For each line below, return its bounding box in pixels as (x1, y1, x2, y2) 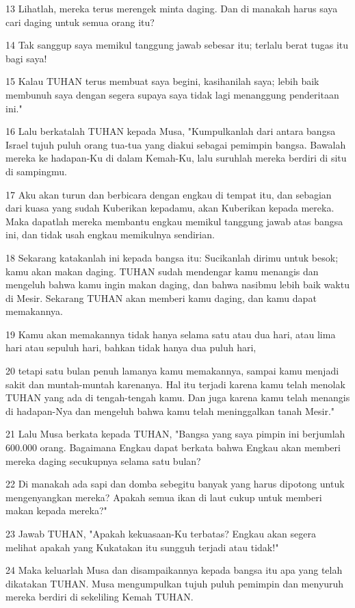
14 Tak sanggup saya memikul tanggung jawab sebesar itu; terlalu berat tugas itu (5, 38, 349, 52)
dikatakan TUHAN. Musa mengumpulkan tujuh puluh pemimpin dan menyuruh (5, 576, 344, 590)
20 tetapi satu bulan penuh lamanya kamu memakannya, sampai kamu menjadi (5, 364, 339, 378)
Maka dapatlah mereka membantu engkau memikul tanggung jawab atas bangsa (5, 214, 343, 228)
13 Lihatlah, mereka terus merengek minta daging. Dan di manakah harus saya (5, 1, 338, 15)
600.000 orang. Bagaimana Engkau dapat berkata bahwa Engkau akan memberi (5, 440, 341, 455)
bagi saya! (5, 51, 47, 65)
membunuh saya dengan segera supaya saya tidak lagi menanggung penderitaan (5, 87, 339, 101)
